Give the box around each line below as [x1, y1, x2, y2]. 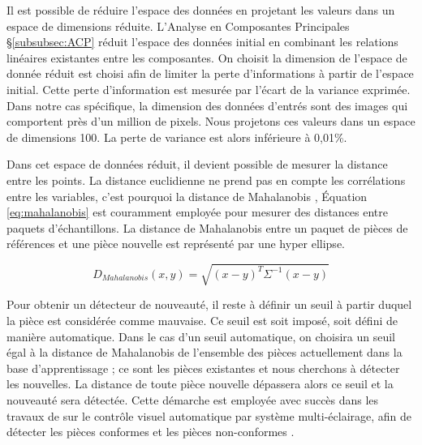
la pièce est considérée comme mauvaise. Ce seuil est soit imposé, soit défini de [6, 312, 398, 329]
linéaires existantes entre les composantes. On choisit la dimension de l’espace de [6, 49, 407, 66]
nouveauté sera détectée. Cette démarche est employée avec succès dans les [6, 392, 379, 409]
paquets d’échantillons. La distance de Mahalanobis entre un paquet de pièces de [6, 219, 408, 236]
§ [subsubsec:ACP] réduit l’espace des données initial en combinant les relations [6, 33, 398, 50]
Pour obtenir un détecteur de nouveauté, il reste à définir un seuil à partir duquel [6, 296, 412, 313]
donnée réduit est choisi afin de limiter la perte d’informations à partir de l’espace [6, 65, 414, 82]
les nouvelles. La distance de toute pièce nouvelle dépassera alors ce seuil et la [6, 375, 394, 392]
